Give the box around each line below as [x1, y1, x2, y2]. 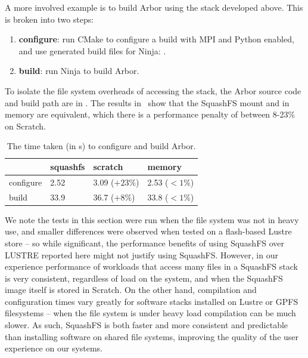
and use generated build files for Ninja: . [18, 44, 166, 57]
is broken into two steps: [5, 13, 94, 25]
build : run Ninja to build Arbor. [18, 64, 139, 77]
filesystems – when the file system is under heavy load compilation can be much [5, 307, 296, 319]
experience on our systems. [5, 342, 103, 354]
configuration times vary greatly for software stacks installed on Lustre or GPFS [5, 295, 298, 307]
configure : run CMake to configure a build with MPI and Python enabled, [18, 33, 294, 45]
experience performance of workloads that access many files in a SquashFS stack [5, 260, 298, 273]
